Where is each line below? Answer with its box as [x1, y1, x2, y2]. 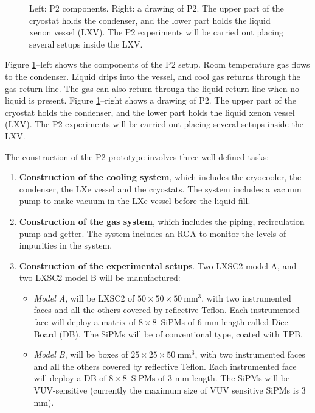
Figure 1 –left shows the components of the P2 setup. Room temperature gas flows [5, 58, 310, 71]
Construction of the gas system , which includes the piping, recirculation [19, 214, 305, 227]
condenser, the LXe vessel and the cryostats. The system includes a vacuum [19, 182, 302, 195]
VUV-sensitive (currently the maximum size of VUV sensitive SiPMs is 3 [33, 384, 306, 397]
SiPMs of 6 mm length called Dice [161, 316, 288, 328]
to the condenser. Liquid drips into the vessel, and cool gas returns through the [5, 69, 300, 82]
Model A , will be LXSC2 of [33, 291, 135, 304]
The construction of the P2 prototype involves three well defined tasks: [5, 150, 269, 163]
